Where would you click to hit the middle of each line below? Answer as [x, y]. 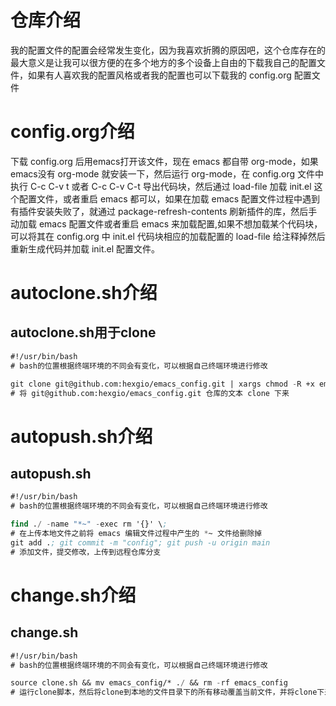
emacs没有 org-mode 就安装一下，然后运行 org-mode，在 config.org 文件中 [167, 173]
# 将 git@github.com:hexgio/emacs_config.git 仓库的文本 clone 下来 [150, 393]
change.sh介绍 [73, 595]
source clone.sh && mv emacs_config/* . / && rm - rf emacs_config [149, 683]
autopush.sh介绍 [81, 436]
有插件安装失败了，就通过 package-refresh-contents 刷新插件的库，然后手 [164, 211]
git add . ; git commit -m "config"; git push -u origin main [140, 542]
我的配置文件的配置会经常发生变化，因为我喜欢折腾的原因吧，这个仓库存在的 [168, 50]
